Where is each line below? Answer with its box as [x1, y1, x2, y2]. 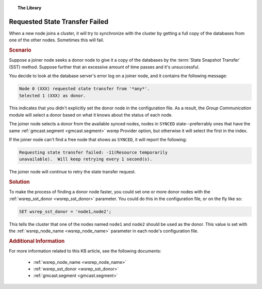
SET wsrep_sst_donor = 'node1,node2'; [19, 209, 112, 214]
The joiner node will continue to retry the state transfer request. [9, 169, 136, 175]
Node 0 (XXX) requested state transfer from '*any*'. [19, 86, 150, 92]
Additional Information [9, 238, 65, 244]
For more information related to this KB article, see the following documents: [9, 248, 162, 254]
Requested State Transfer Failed [9, 17, 109, 26]
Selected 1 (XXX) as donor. [19, 93, 86, 98]
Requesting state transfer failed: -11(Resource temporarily [19, 150, 168, 155]
